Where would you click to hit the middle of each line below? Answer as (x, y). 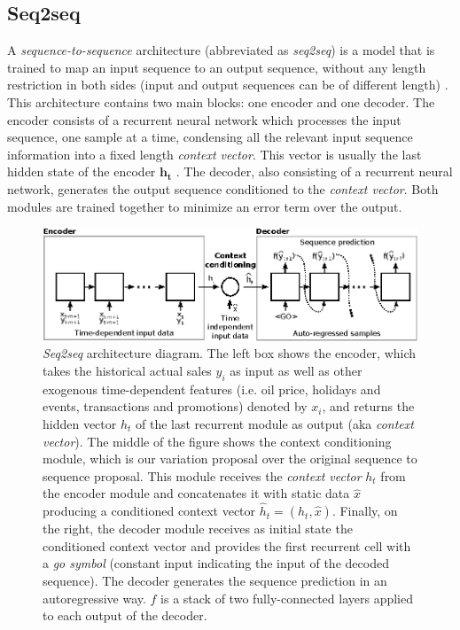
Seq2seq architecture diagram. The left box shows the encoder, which (230, 353)
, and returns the (368, 406)
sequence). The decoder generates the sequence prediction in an (215, 580)
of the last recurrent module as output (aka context (275, 423)
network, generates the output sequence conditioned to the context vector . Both (223, 188)
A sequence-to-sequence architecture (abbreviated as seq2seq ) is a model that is (221, 50)
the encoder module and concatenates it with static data (196, 493)
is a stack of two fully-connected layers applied (287, 598)
